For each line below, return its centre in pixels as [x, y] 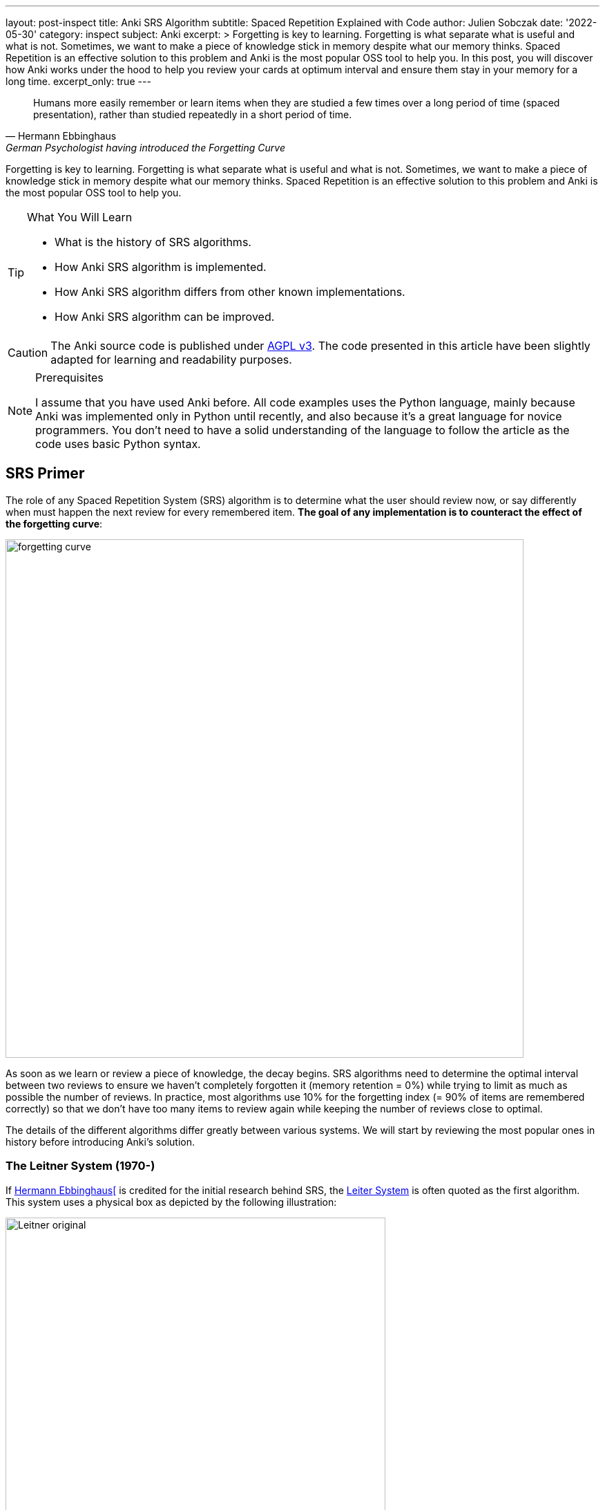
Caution [28, 353]
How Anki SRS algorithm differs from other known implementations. [230, 292]
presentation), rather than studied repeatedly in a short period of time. [193, 114]
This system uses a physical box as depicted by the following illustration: [171, 1202]
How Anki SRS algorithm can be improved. [165, 317]
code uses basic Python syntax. [118, 444]
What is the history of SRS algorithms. [153, 242]
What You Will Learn [80, 217]
